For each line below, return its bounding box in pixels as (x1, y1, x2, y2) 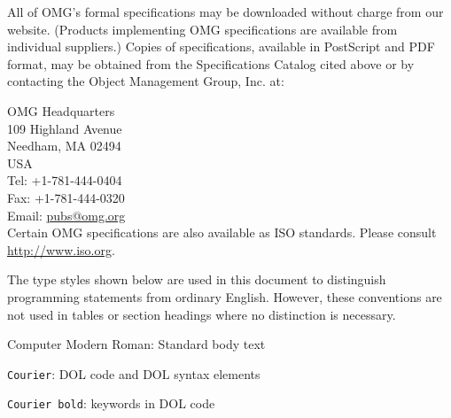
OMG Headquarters (7, 101, 115, 120)
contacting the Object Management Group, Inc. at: (7, 72, 284, 90)
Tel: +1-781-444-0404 (7, 171, 122, 190)
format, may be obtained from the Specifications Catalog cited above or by (7, 54, 415, 73)
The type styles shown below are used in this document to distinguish (7, 270, 386, 289)
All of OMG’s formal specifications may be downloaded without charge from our (7, 3, 444, 20)
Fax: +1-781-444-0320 (7, 188, 125, 206)
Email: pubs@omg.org (7, 205, 126, 224)
